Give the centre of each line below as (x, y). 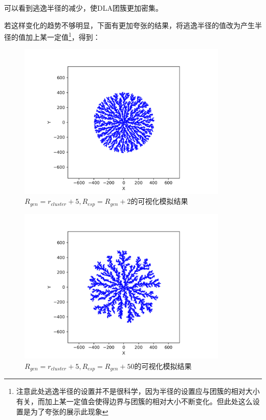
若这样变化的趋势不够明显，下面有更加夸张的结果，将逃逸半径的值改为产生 (129, 25)
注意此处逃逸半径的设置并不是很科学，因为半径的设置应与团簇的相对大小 (138, 391)
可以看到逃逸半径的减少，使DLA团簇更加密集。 (83, 8)
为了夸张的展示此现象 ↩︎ (69, 411)
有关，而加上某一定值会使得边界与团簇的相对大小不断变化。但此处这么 (134, 401)
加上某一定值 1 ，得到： (63, 36)
